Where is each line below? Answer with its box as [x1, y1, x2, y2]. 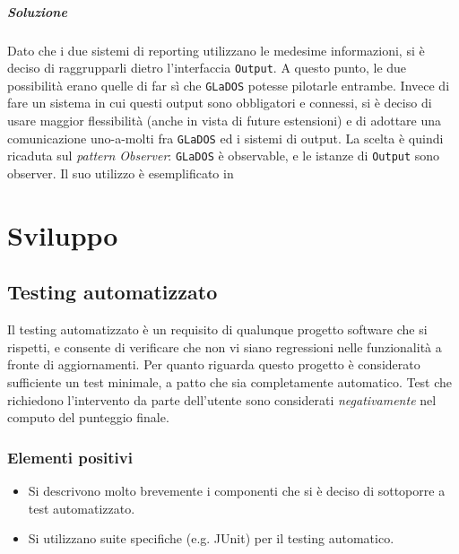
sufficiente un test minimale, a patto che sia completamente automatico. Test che [7, 372, 453, 391]
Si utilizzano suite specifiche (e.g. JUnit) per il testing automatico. [28, 529, 394, 548]
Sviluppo [7, 216, 118, 253]
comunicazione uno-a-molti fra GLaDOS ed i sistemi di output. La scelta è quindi [7, 128, 444, 147]
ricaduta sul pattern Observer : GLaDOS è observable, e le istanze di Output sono [7, 146, 440, 165]
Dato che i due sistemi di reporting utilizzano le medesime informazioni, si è [7, 40, 425, 59]
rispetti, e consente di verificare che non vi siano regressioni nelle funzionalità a [7, 337, 442, 356]
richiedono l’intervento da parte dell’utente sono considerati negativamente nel [7, 390, 437, 409]
